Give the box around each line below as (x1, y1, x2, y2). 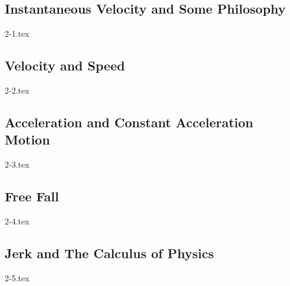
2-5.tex (5, 271, 30, 284)
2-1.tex (5, 27, 30, 40)
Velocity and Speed (5, 56, 125, 75)
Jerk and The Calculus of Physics (5, 243, 214, 262)
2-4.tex (5, 214, 30, 227)
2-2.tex (5, 84, 30, 96)
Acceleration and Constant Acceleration (5, 113, 253, 131)
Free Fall (5, 187, 59, 205)
